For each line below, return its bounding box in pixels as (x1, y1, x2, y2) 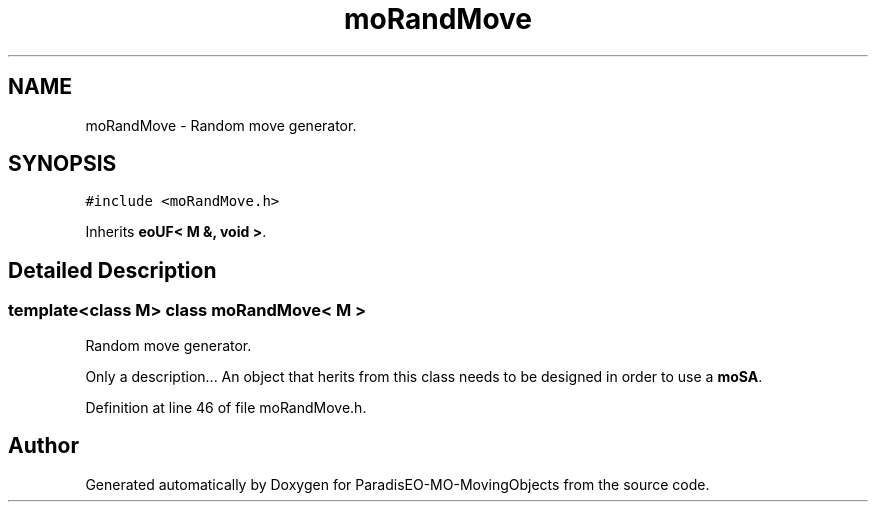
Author (8, 433, 79, 459)
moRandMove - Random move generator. (85, 116, 357, 134)
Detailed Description (8, 257, 217, 283)
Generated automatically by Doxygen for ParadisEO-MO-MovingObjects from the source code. (85, 475, 710, 493)
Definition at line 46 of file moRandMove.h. (85, 398, 367, 416)
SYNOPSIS (8, 151, 117, 177)
